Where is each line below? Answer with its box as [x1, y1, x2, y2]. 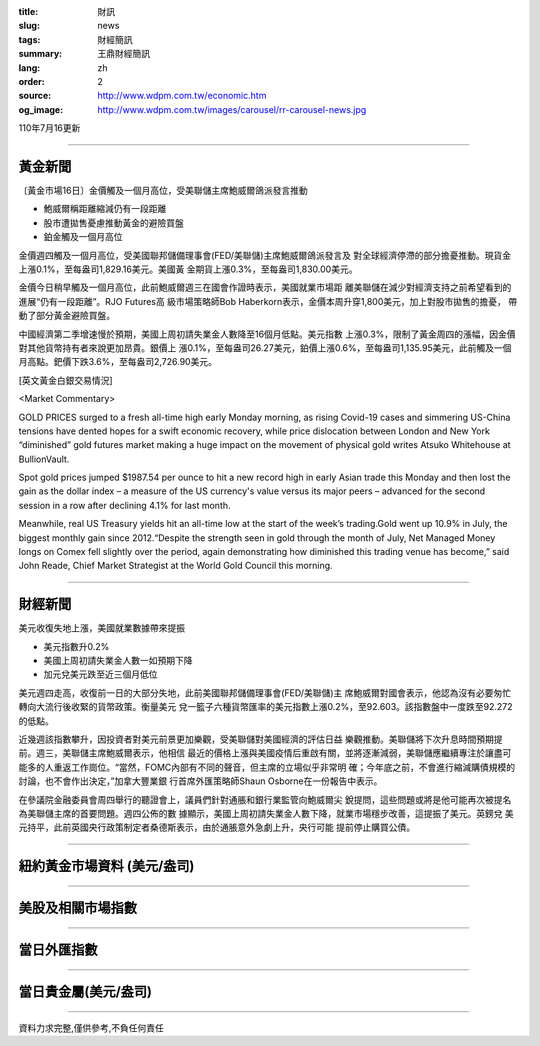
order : [18, 75, 45, 87]
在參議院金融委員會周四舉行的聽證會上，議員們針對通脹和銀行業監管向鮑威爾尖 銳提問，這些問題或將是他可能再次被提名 [18, 793, 512, 805]
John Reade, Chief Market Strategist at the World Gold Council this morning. [18, 560, 334, 572]
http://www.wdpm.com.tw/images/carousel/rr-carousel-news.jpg [97, 103, 367, 115]
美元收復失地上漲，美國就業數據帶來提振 [18, 622, 185, 634]
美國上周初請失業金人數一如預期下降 [43, 655, 193, 667]
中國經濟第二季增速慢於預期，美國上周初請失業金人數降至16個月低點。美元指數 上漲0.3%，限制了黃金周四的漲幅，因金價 [18, 328, 516, 340]
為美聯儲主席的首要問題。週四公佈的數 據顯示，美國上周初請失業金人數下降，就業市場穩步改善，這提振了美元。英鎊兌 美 [18, 808, 514, 819]
